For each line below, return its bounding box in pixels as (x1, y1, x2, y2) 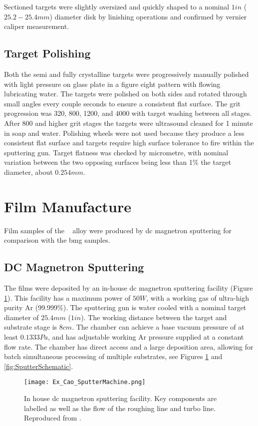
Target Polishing (4, 45, 91, 61)
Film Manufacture (4, 196, 132, 216)
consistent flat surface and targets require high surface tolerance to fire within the (4, 137, 254, 148)
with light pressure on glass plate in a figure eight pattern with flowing (4, 78, 221, 89)
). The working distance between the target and (81, 312, 227, 322)
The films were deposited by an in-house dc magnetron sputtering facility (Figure (4, 283, 253, 293)
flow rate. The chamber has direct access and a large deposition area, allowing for (4, 341, 254, 352)
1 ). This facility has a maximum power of (4, 292, 131, 303)
